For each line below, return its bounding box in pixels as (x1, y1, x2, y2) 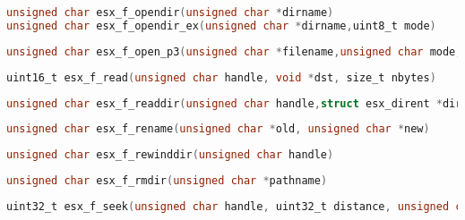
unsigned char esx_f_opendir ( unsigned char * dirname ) (6, 6, 334, 19)
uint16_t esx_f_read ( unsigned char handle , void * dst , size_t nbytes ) (6, 71, 436, 84)
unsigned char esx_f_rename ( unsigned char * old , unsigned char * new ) (6, 123, 430, 136)
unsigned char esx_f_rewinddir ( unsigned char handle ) (6, 148, 334, 162)
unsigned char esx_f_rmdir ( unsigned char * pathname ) (6, 174, 328, 188)
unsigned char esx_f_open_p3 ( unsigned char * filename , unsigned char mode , (6, 45, 462, 58)
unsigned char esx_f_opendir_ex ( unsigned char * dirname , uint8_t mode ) (6, 19, 436, 32)
